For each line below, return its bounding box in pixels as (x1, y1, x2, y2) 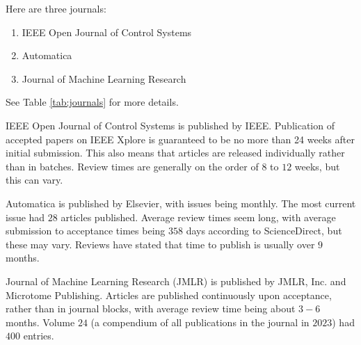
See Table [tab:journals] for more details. (6, 95, 179, 109)
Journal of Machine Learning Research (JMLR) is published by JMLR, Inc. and (6, 273, 346, 288)
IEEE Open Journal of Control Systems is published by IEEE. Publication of (6, 118, 335, 132)
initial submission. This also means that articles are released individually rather (6, 145, 345, 160)
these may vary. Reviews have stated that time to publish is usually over (6, 236, 315, 251)
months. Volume (6, 314, 75, 329)
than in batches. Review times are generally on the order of (6, 159, 259, 173)
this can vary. (6, 172, 63, 187)
